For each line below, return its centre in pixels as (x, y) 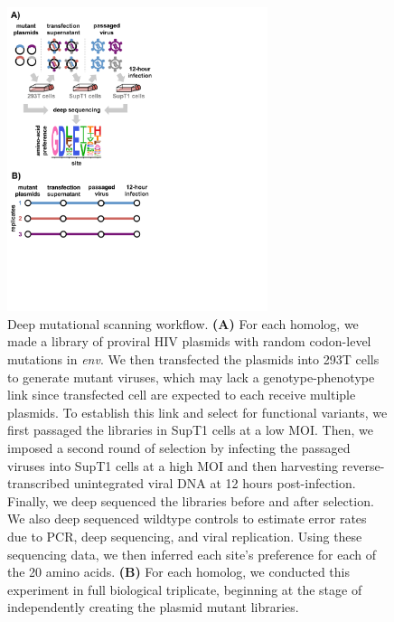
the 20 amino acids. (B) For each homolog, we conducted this (178, 572)
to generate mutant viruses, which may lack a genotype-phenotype (191, 377)
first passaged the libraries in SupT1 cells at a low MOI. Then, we (190, 430)
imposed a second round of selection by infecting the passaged (179, 448)
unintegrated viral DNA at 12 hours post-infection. (215, 483)
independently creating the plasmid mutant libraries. (153, 607)
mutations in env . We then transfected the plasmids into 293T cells (193, 359)
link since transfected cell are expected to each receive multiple (182, 395)
